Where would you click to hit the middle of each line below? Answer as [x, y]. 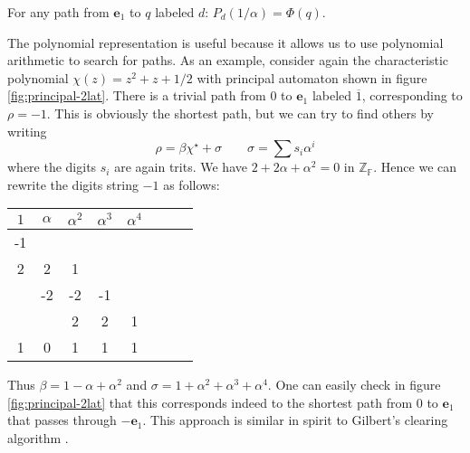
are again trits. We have [181, 167]
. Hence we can [415, 167]
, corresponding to [412, 95]
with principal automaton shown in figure [312, 77]
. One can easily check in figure [354, 385]
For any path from [58, 12]
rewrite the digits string [73, 184]
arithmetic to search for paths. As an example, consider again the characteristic [228, 60]
